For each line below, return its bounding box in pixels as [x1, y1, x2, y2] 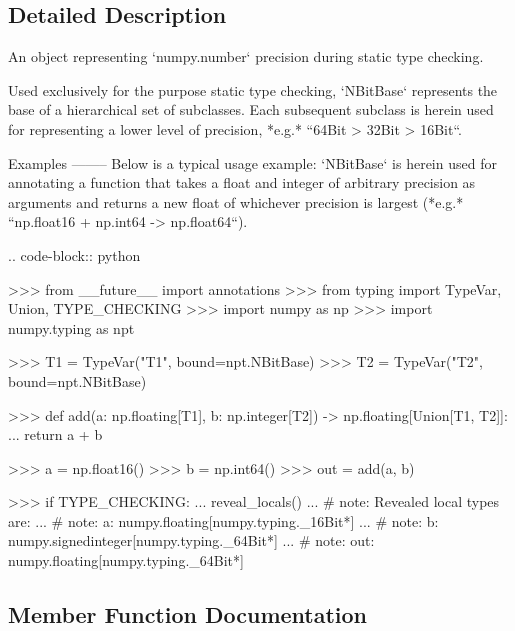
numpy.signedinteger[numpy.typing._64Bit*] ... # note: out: [8, 530, 375, 551]
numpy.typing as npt [8, 317, 135, 338]
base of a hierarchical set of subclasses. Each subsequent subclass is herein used [8, 99, 494, 120]
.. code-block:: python [8, 244, 141, 265]
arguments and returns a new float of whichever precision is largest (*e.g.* [8, 191, 464, 212]
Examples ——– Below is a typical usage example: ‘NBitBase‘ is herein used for [8, 152, 497, 173]
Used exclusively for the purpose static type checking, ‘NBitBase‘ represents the [8, 79, 498, 100]
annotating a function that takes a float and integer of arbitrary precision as [8, 172, 476, 193]
